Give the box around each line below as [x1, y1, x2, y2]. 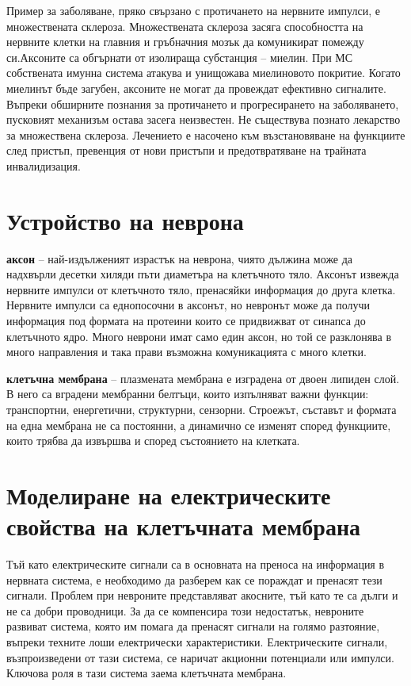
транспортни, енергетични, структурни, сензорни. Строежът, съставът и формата [6, 401, 397, 417]
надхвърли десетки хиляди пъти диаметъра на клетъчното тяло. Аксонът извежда [6, 266, 399, 282]
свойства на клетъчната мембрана [6, 510, 361, 542]
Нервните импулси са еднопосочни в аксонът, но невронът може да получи [6, 297, 371, 313]
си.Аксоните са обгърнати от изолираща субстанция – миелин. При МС [6, 48, 353, 65]
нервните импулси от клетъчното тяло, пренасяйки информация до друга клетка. [6, 281, 396, 297]
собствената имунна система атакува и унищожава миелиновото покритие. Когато [6, 64, 401, 81]
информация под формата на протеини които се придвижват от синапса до [6, 312, 366, 329]
